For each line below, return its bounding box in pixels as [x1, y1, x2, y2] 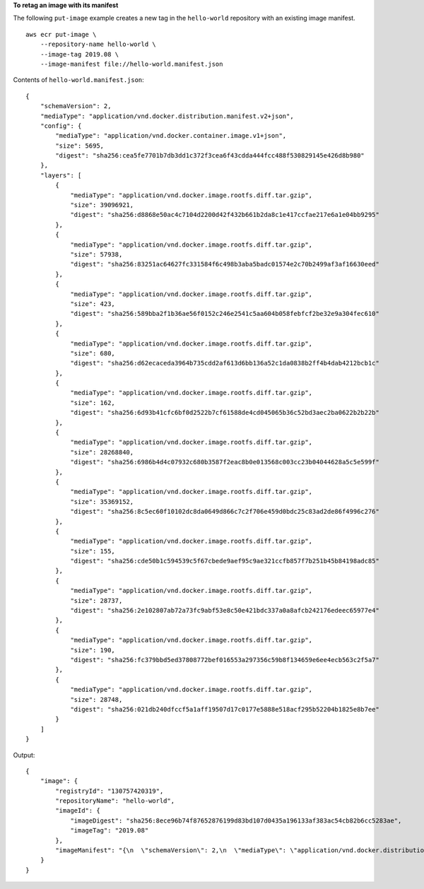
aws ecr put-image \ [25, 30, 97, 38]
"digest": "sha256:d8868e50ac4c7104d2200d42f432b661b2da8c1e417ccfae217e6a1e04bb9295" [70, 211, 379, 219]
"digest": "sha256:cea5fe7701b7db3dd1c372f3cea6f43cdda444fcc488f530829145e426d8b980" [55, 152, 365, 160]
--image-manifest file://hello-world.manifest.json [40, 60, 223, 68]
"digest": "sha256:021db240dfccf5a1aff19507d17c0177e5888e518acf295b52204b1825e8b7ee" [70, 705, 379, 713]
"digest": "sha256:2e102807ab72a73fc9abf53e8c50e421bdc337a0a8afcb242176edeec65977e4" [70, 606, 379, 615]
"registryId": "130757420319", [55, 787, 164, 795]
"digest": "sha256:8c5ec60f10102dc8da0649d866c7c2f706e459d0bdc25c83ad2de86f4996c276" [70, 507, 379, 516]
